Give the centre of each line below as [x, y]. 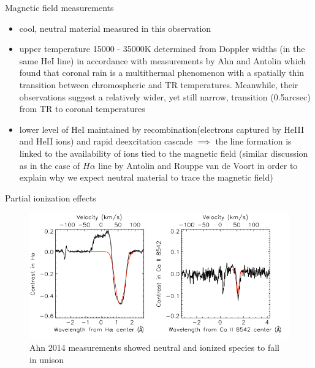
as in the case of [50, 165]
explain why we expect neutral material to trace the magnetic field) [146, 177]
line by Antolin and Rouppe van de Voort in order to [198, 165]
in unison [47, 359]
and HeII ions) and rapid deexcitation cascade [106, 141]
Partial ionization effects [51, 197]
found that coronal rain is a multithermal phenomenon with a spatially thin [162, 73]
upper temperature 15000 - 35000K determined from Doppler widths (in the [162, 49]
